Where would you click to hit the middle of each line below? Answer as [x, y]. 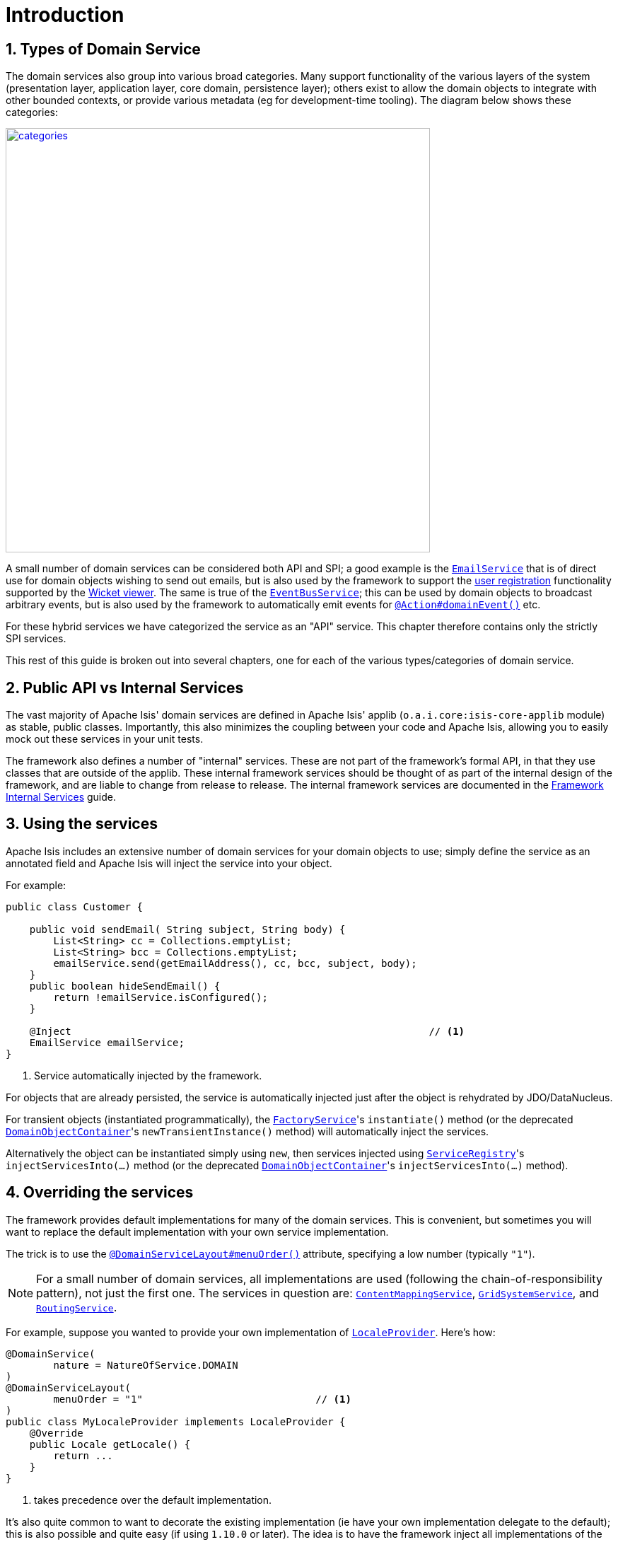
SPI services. [36, 639]
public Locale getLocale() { [110, 1444]
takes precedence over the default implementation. [153, 1500]
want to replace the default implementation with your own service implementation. [197, 1231]
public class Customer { [74, 906]
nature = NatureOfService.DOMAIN [146, 1365]
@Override [56, 1433]
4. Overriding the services [100, 1193]
